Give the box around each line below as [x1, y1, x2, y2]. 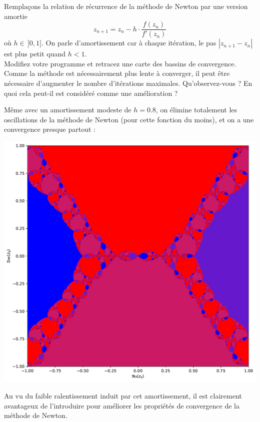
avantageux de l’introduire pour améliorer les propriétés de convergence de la [4, 400, 240, 411]
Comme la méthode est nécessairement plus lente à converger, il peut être [4, 68, 230, 78]
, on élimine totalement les [155, 104, 237, 115]
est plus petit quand [4, 48, 66, 59]
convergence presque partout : [4, 124, 95, 134]
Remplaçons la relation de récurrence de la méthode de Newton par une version [4, 1, 248, 11]
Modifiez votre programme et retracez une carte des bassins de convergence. [4, 58, 236, 68]
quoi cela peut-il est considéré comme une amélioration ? [4, 87, 178, 98]
